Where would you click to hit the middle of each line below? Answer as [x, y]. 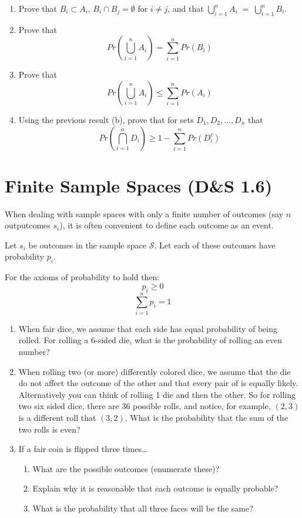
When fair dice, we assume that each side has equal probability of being [148, 328]
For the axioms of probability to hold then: [82, 277]
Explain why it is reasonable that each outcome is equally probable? [155, 488]
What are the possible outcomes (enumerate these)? [126, 468]
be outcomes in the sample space [87, 245]
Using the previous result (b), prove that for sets [106, 119]
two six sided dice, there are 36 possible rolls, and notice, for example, [145, 406]
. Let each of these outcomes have [215, 245]
